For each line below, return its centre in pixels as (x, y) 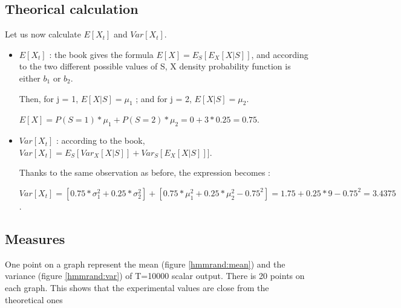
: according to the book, (100, 140)
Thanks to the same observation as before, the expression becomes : (145, 172)
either (30, 78)
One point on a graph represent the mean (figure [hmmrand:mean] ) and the (145, 264)
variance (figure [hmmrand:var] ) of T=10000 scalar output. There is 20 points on (155, 276)
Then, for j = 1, (49, 98)
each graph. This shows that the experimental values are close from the (137, 287)
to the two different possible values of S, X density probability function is (155, 66)
